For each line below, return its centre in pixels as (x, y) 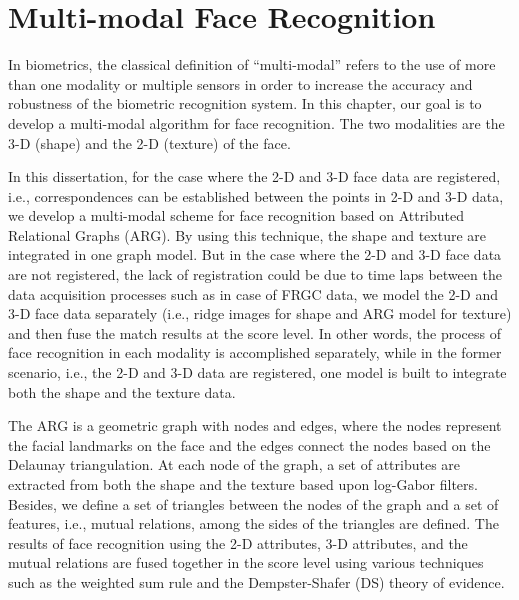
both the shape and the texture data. (122, 391)
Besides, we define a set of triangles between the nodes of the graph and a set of (253, 503)
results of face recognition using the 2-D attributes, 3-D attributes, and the (238, 542)
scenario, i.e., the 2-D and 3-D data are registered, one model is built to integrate (257, 372)
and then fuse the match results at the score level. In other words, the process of (255, 332)
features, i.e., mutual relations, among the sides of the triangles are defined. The (253, 523)
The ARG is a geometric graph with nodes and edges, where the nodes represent (255, 425)
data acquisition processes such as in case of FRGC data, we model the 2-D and (253, 293)
